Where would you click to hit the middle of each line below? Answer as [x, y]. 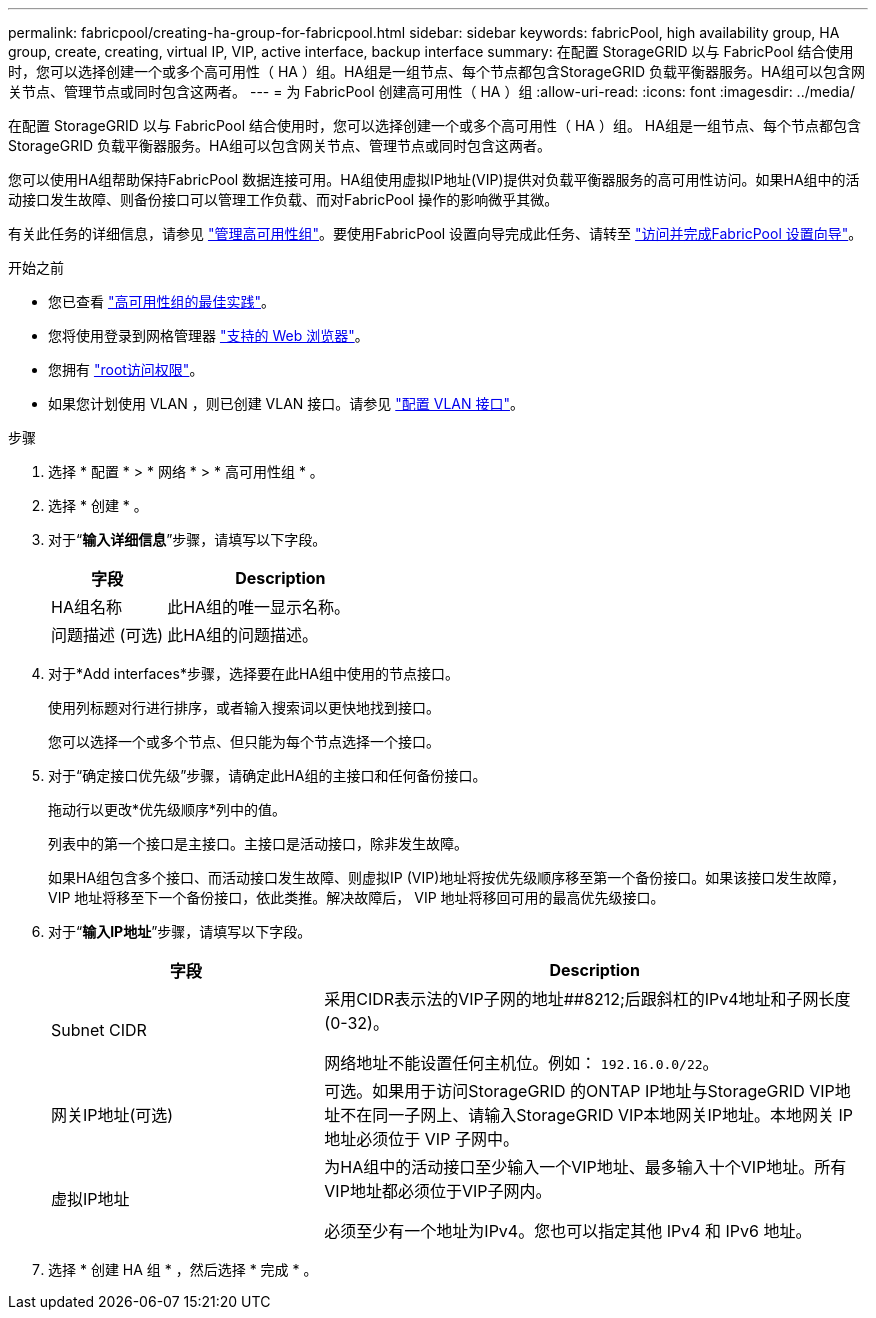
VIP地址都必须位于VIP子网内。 [438, 1191]
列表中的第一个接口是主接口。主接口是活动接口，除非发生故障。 [258, 843]
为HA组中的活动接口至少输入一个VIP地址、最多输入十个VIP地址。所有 [585, 1167]
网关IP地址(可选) [112, 1115]
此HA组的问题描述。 [243, 635]
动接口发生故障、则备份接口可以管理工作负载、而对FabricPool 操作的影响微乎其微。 [283, 199]
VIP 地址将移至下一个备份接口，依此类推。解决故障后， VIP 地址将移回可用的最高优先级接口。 [356, 897]
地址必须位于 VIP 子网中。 [421, 1139]
